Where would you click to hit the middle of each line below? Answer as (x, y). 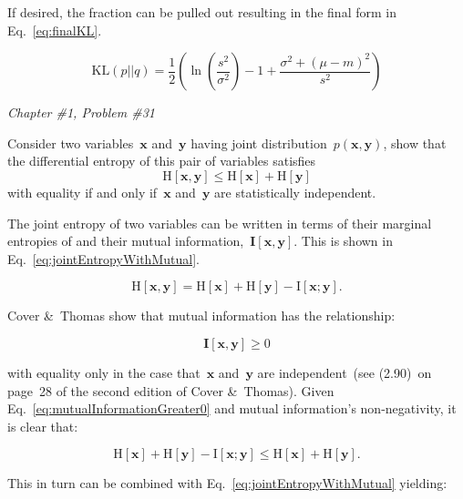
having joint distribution (259, 143)
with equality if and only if (82, 192)
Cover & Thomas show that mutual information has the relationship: (201, 316)
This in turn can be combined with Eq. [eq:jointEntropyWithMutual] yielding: (227, 483)
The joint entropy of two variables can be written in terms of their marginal (220, 223)
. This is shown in (343, 241)
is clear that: (43, 426)
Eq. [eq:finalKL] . (55, 30)
